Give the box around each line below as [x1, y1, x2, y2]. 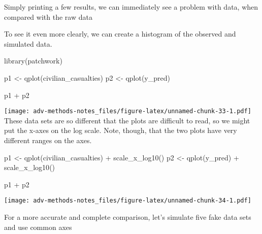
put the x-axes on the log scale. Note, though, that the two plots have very [4, 125, 237, 136]
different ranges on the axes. [4, 135, 92, 145]
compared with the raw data [4, 11, 92, 22]
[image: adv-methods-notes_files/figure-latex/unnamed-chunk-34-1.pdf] [4, 197, 251, 205]
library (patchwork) [4, 55, 62, 66]
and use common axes [4, 221, 72, 232]
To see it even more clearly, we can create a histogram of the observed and [4, 28, 236, 39]
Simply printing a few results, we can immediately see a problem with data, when [4, 2, 258, 12]
